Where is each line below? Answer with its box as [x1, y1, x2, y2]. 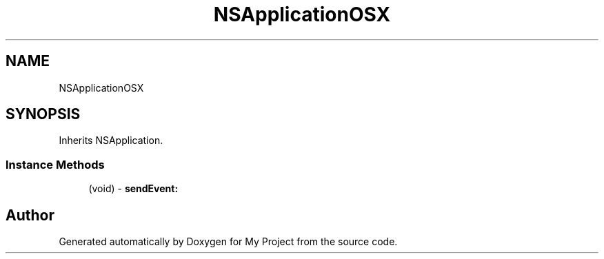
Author [6, 206, 54, 224]
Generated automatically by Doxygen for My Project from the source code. [59, 236, 398, 248]
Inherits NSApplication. [59, 134, 163, 147]
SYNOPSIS [6, 105, 81, 123]
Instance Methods [6, 157, 105, 172]
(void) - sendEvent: [88, 183, 179, 195]
